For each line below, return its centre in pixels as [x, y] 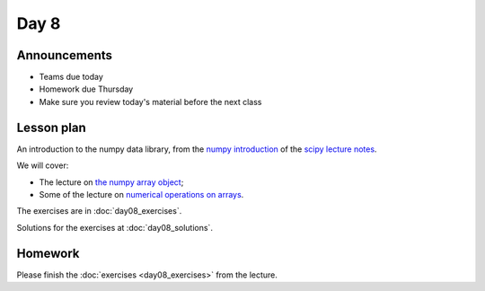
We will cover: [43, 165]
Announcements [64, 55]
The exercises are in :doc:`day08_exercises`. [99, 211]
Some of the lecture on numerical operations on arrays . [141, 194]
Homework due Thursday [86, 89]
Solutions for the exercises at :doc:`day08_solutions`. [115, 227]
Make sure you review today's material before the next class [150, 101]
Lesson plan [52, 127]
